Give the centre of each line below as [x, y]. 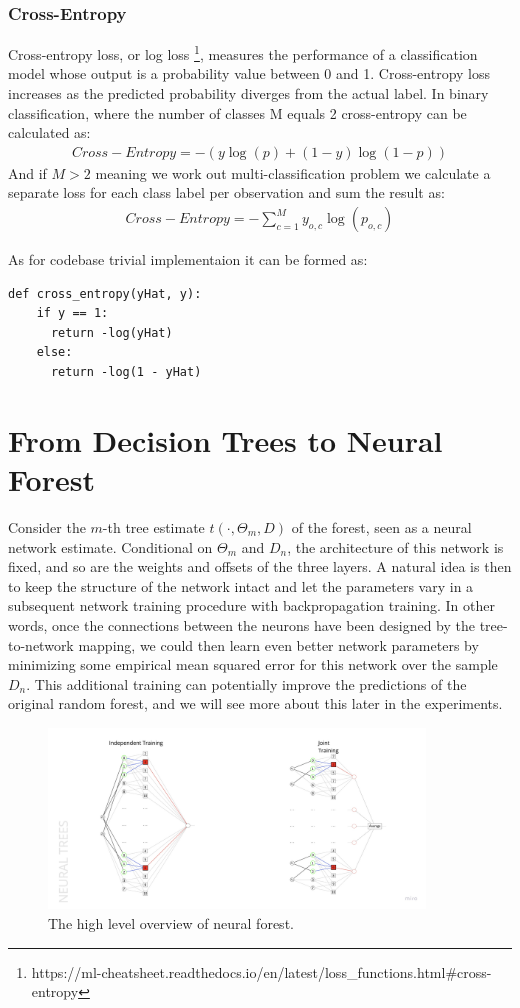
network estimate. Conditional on [110, 546]
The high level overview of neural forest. [171, 923]
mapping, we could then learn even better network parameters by [278, 644]
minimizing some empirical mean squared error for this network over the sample [253, 664]
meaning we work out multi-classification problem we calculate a [293, 172]
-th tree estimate [153, 526]
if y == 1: [72, 313]
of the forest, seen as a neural [381, 526]
